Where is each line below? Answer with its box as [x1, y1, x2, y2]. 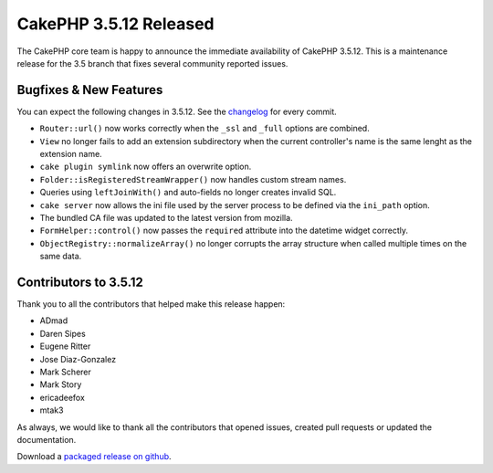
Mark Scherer [39, 366, 91, 377]
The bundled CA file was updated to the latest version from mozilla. [39, 212, 293, 223]
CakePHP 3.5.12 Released [16, 14, 215, 34]
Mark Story [39, 379, 82, 390]
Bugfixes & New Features [16, 82, 163, 98]
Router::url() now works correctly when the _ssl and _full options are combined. [39, 123, 370, 134]
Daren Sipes [39, 328, 86, 339]
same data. [39, 251, 82, 262]
